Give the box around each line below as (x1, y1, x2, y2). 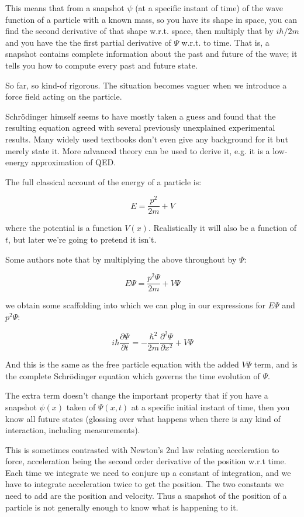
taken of (66, 400, 96, 413)
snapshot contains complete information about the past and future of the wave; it (5, 47, 298, 60)
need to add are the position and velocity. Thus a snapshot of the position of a (5, 489, 287, 502)
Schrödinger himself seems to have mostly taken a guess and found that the (5, 110, 276, 122)
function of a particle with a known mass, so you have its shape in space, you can (5, 13, 298, 25)
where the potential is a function (5, 222, 122, 234)
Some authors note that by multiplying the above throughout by (5, 253, 237, 265)
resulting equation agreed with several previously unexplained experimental (5, 121, 275, 134)
